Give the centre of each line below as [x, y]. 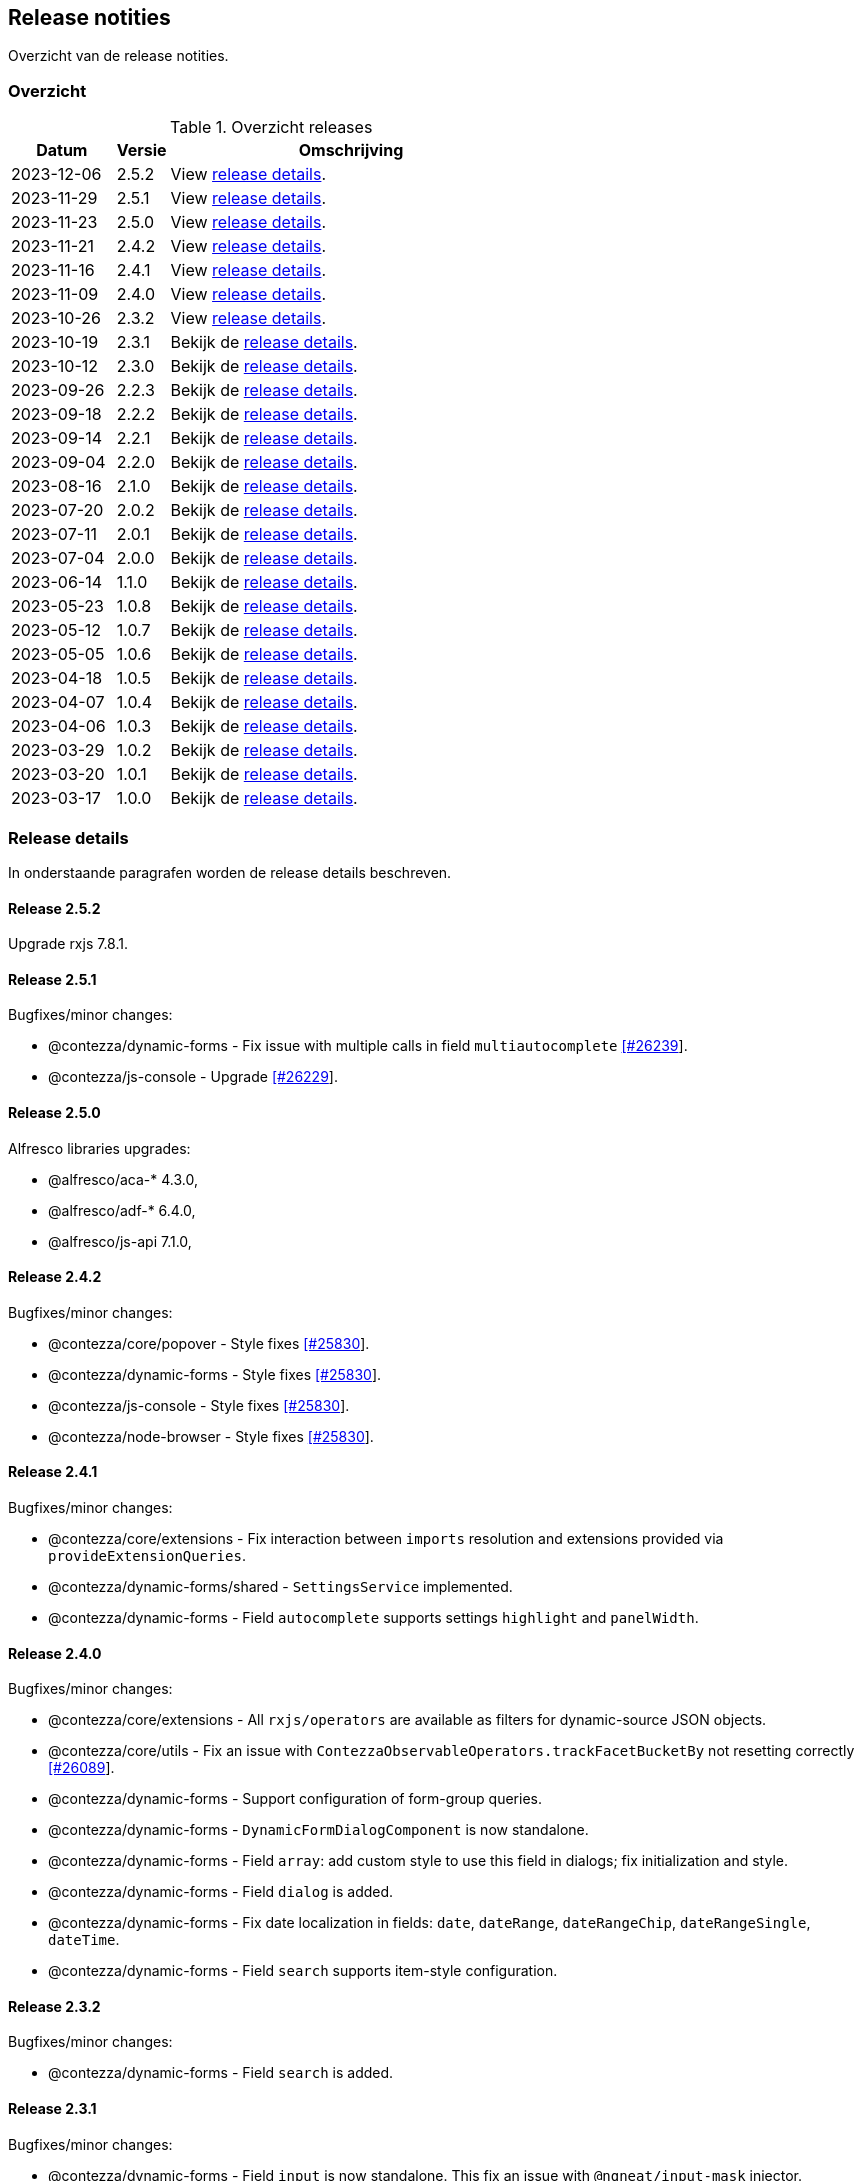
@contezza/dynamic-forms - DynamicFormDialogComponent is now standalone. [318, 1830]
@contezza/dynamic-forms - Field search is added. [221, 2073]
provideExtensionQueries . [147, 1556]
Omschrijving [351, 150]
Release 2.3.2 [54, 2006]
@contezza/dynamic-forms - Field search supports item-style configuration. [303, 1971]
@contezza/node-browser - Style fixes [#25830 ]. [211, 1436]
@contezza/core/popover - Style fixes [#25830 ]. [209, 1343]
